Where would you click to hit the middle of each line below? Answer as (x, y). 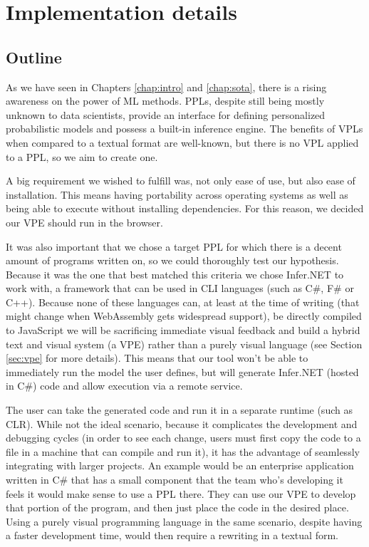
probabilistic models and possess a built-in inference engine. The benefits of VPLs (184, 129)
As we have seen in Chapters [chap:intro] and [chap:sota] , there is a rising (166, 87)
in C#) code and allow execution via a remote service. (124, 386)
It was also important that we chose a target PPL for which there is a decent (174, 246)
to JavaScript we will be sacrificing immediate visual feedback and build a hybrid (183, 330)
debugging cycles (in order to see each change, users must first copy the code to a (183, 438)
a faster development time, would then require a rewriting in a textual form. (172, 535)
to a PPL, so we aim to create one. (82, 156)
